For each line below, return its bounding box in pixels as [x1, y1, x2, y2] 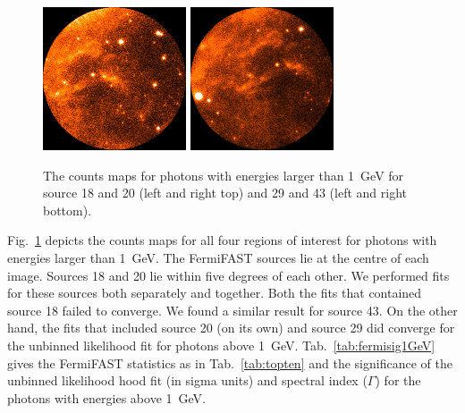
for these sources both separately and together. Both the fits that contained [7, 283, 422, 302]
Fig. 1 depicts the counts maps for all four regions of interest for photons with [7, 231, 437, 249]
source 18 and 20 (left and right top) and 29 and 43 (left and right [43, 183, 408, 202]
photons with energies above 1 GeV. [7, 388, 206, 407]
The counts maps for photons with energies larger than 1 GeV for [43, 165, 404, 184]
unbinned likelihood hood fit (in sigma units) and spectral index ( [7, 371, 368, 390]
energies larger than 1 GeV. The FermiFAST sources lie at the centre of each [7, 248, 429, 266]
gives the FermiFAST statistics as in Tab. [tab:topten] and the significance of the [7, 353, 452, 372]
